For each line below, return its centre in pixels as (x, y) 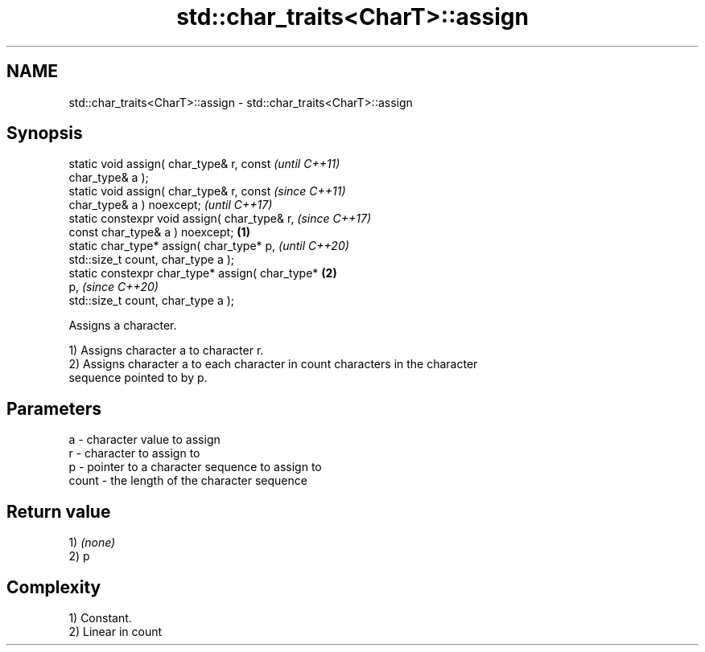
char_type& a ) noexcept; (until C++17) (171, 205)
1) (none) (92, 543)
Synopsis (45, 133)
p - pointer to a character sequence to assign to (195, 467)
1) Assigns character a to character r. (166, 351)
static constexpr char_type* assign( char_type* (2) (203, 273)
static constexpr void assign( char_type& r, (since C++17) (220, 219)
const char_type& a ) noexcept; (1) (159, 232)
